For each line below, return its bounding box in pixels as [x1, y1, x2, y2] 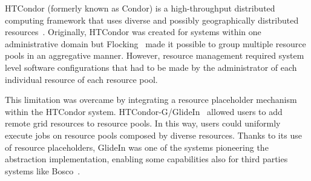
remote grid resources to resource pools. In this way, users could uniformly [5, 117, 281, 130]
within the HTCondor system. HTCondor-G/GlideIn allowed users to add [5, 105, 283, 117]
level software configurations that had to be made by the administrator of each [5, 61, 297, 73]
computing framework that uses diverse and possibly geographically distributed [5, 13, 299, 26]
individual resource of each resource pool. [5, 73, 158, 85]
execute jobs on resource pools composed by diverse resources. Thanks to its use [5, 128, 302, 141]
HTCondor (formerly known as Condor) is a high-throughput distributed [5, 2, 275, 14]
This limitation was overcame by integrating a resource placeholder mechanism [5, 93, 297, 106]
